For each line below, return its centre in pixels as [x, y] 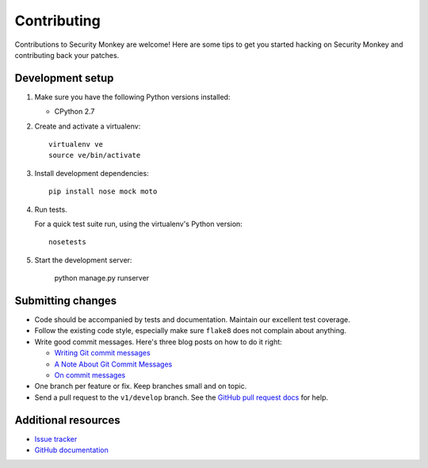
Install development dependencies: [92, 173]
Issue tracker [56, 439]
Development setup [64, 78]
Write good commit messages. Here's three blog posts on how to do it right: [159, 342]
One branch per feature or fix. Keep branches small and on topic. [141, 386]
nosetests [67, 242]
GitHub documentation [71, 450]
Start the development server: [83, 260]
